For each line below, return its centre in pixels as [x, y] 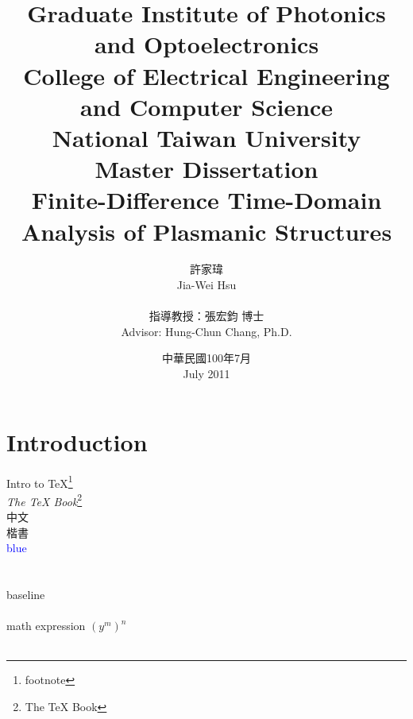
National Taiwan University [206, 137]
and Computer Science [206, 106]
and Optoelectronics [206, 44]
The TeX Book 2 [44, 500]
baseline [26, 594]
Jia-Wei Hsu [206, 285]
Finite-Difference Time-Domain [206, 200]
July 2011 [206, 373]
